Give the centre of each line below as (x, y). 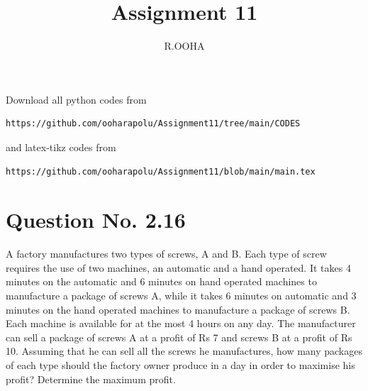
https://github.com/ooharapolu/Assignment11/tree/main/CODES (153, 124)
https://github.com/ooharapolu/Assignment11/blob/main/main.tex (161, 171)
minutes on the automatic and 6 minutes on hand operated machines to (161, 281)
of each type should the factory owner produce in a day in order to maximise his (180, 364)
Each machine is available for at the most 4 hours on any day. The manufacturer (181, 323)
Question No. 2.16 (96, 220)
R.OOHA (184, 46)
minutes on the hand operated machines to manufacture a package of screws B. (178, 309)
